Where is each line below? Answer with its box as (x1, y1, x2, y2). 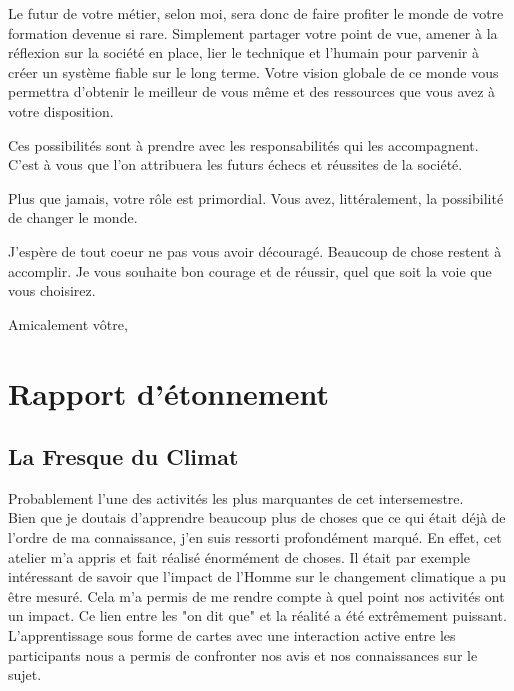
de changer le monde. (8, 207, 138, 228)
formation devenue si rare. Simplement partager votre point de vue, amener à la (8, 22, 498, 43)
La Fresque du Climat (8, 441, 239, 472)
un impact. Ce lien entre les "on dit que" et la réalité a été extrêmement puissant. (8, 605, 507, 626)
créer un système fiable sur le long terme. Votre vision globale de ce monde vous (8, 61, 499, 82)
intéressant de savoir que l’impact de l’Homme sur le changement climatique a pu (8, 566, 507, 587)
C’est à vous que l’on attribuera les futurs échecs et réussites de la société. (8, 154, 463, 175)
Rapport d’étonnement (8, 372, 329, 413)
